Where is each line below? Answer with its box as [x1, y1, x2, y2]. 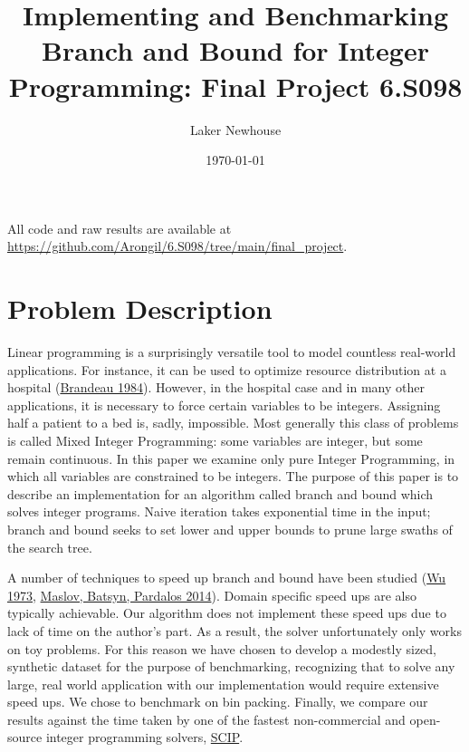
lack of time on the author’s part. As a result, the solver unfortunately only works [7, 621, 462, 640]
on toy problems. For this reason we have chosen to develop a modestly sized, [7, 639, 436, 658]
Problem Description [7, 290, 273, 327]
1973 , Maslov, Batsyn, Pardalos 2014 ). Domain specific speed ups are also [7, 585, 416, 604]
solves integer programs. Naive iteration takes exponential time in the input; [7, 502, 431, 521]
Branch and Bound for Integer [42, 32, 429, 69]
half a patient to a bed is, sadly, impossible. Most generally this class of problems [7, 413, 459, 432]
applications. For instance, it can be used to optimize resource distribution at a [7, 360, 446, 379]
